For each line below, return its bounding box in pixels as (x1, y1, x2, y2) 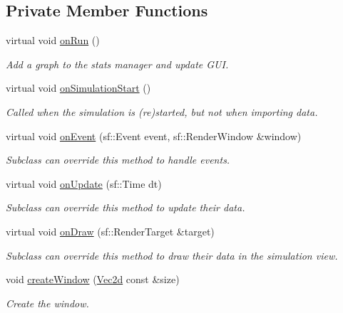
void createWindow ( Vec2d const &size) (6, 272, 180, 287)
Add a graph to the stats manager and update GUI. (6, 56, 229, 71)
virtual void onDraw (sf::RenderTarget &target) (6, 223, 215, 238)
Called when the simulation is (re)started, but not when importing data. (6, 104, 318, 119)
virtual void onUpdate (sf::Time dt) (6, 176, 162, 191)
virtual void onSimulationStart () (6, 80, 151, 95)
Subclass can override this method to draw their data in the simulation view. (6, 248, 338, 262)
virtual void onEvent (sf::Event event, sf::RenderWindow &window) (6, 128, 302, 143)
